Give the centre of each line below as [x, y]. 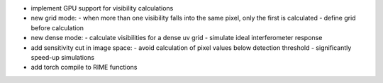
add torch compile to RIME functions [84, 68]
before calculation [57, 27]
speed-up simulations [63, 57]
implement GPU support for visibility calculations [102, 8]
